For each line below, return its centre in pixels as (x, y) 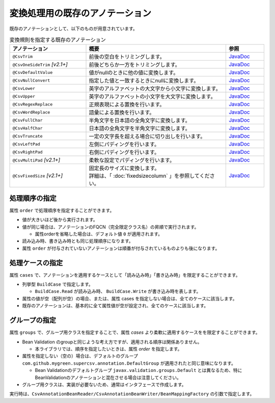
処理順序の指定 (33, 198)
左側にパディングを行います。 (124, 144)
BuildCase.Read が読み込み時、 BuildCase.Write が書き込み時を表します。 (118, 291)
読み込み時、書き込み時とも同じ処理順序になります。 (78, 241)
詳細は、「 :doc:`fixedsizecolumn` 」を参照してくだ (149, 176)
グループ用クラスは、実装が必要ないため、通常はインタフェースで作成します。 (104, 384)
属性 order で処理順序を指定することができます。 (62, 210)
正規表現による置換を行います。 (127, 104)
